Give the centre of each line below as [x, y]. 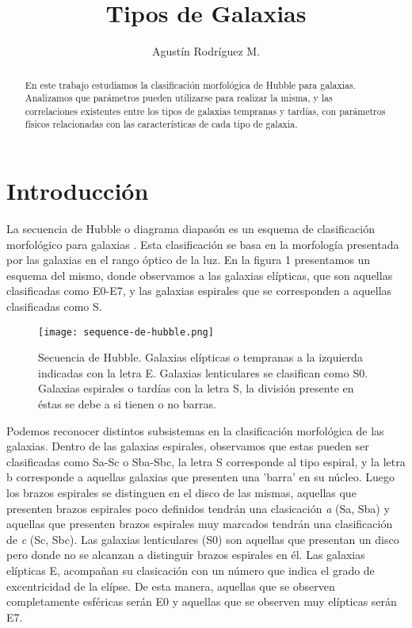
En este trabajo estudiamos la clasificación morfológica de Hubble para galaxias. [190, 84]
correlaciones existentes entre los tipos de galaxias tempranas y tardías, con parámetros [205, 111]
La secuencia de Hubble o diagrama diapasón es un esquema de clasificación [191, 229]
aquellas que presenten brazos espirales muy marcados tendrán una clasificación [200, 524]
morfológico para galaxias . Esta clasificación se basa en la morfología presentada [203, 244]
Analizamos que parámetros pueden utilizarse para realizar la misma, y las [179, 98]
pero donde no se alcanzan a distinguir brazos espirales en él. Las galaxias [186, 555]
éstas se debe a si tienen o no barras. [127, 404]
